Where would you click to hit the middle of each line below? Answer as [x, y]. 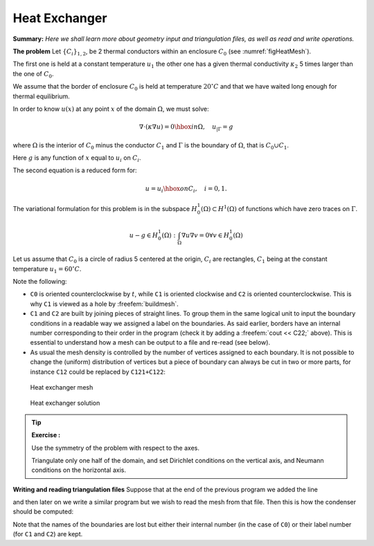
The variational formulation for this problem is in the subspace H [105, 208]
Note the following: [40, 282]
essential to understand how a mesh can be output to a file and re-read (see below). [150, 343]
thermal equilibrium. [42, 96]
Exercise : [46, 435]
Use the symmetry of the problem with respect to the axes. [116, 448]
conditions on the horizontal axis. [79, 470]
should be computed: [43, 511]
